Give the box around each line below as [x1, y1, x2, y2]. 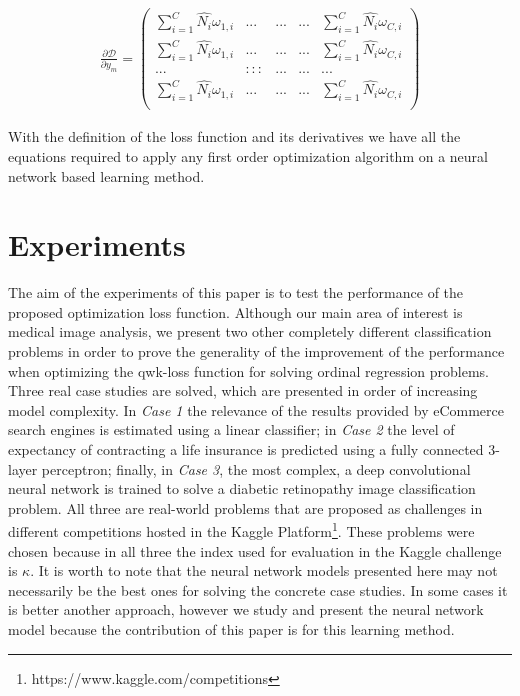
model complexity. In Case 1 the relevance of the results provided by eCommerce [8, 399, 504, 420]
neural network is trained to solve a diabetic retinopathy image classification [8, 478, 476, 499]
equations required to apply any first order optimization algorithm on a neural [8, 145, 488, 166]
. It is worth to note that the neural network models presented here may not [30, 560, 498, 581]
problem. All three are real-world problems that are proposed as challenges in [8, 497, 483, 518]
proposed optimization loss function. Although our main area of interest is [8, 301, 463, 322]
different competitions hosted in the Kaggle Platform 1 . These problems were [8, 518, 475, 541]
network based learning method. [8, 165, 205, 186]
